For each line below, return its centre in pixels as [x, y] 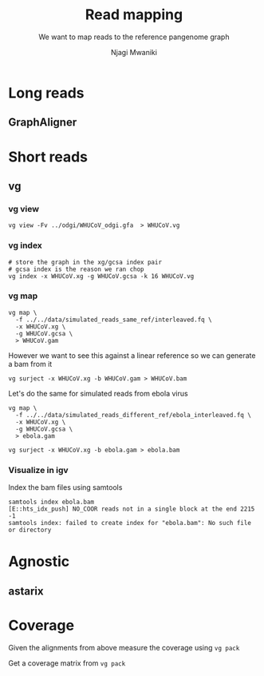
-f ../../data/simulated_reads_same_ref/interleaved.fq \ [114, 320]
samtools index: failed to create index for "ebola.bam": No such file [130, 523]
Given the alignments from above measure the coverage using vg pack [124, 647]
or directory [30, 530]
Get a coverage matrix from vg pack [67, 663]
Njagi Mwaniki [134, 52]
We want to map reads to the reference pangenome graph [134, 37]
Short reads [48, 157]
